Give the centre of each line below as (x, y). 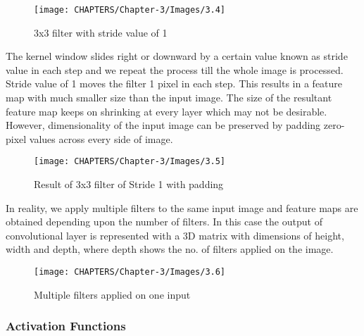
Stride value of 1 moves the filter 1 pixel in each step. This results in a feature (174, 83)
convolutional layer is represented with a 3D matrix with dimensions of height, (175, 235)
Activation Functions (66, 326)
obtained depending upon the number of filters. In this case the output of (164, 222)
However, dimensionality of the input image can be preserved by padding (163, 125)
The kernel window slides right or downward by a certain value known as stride (177, 56)
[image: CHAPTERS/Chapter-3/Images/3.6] (130, 272)
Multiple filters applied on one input (112, 294)
